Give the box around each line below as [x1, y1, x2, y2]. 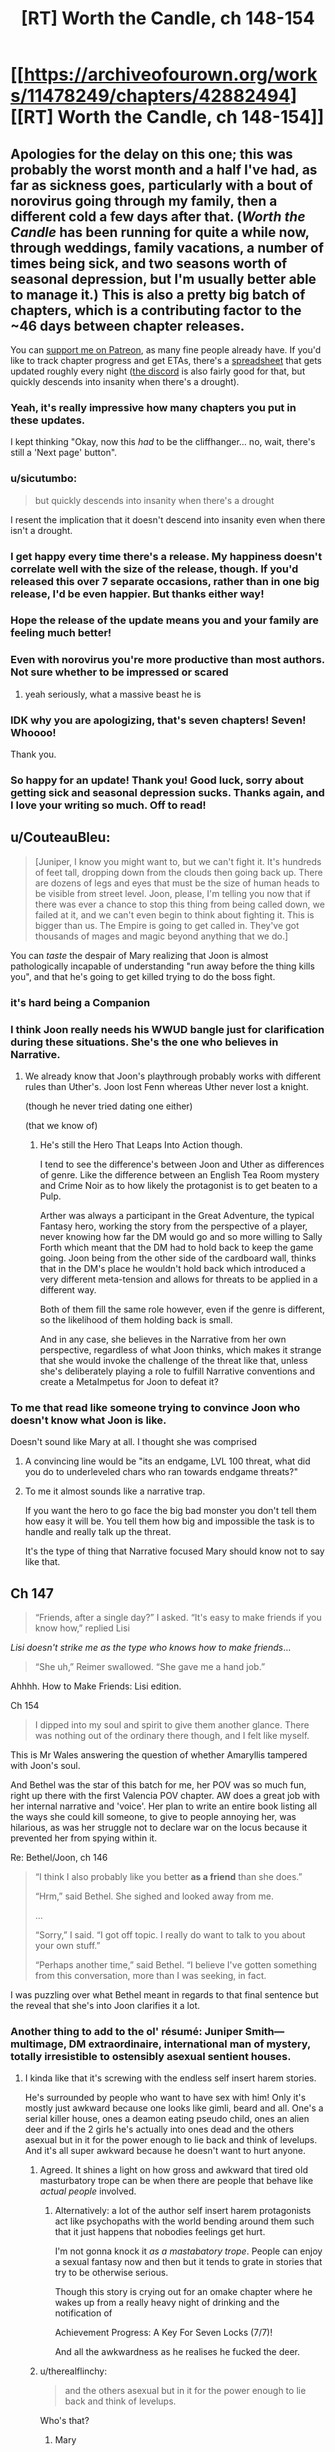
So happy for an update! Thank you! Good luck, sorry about [10, 773, 304, 787]
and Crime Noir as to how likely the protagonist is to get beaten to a [39, 1179, 318, 1191]
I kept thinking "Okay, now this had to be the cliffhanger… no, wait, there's [10, 436, 316, 448]
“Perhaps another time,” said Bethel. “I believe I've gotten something [34, 1959, 318, 1971]
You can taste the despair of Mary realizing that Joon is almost [10, 949, 269, 961]
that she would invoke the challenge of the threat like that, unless [39, 1354, 308, 1366]
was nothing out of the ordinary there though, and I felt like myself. [34, 1730, 310, 1742]
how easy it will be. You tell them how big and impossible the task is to [24, 1515, 315, 1527]
